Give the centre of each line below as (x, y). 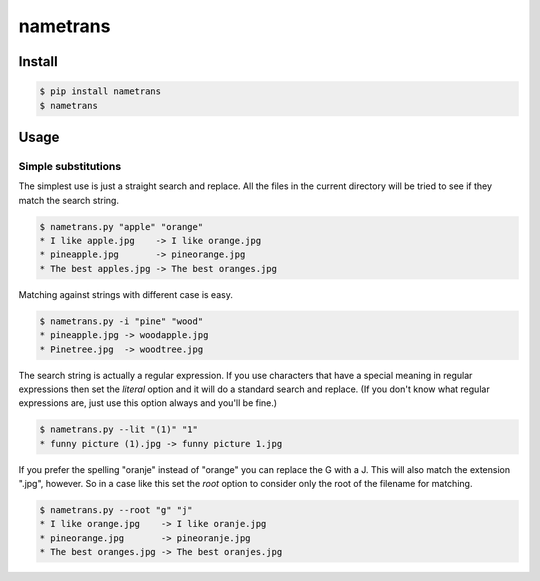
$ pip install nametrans (100, 91)
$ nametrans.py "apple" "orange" (121, 226)
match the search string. (69, 200)
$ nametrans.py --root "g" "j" (116, 510)
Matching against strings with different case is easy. (126, 294)
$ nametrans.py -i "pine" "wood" (121, 321)
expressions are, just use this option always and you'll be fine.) (148, 403)
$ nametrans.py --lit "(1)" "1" (119, 429)
